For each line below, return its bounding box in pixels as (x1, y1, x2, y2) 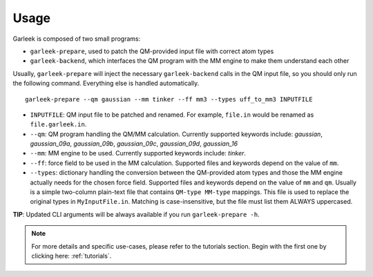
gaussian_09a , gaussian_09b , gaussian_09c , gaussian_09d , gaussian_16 (30, 140, 238, 148)
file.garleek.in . (30, 120, 87, 128)
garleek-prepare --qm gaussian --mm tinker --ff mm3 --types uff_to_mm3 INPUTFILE (25, 95, 313, 103)
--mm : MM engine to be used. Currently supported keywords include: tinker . (30, 149, 247, 157)
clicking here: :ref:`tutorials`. (31, 251, 112, 260)
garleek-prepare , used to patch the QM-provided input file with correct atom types (30, 47, 274, 55)
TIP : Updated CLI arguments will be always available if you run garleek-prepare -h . (12, 210, 260, 218)
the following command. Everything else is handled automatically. (12, 79, 200, 88)
